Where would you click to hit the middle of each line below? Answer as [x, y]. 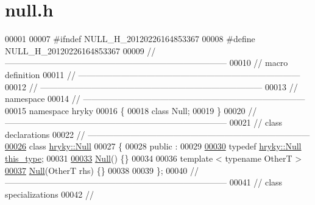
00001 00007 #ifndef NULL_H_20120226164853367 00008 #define [130, 39]
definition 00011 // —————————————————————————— [153, 74]
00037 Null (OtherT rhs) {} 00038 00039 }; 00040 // [102, 170]
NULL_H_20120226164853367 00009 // [80, 50]
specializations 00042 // [49, 194]
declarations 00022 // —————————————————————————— [157, 134]
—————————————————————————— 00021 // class [144, 122]
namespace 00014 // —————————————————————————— [155, 99]
